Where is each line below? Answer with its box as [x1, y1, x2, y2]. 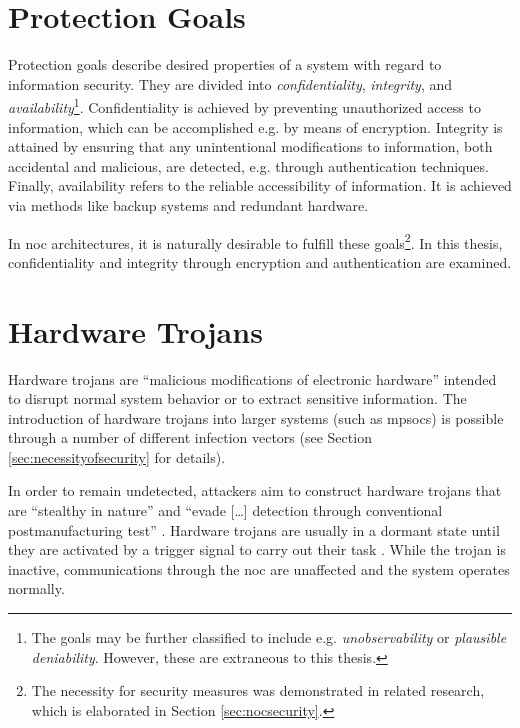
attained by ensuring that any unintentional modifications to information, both [8, 136, 493, 157]
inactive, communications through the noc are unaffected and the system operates [8, 558, 510, 579]
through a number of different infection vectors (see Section [8, 427, 372, 448]
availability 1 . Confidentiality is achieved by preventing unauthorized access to [8, 94, 481, 117]
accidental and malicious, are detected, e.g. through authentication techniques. [8, 155, 489, 176]
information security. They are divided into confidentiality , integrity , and [8, 73, 453, 94]
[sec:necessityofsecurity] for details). [8, 446, 226, 467]
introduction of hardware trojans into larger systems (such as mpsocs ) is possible [8, 407, 504, 428]
